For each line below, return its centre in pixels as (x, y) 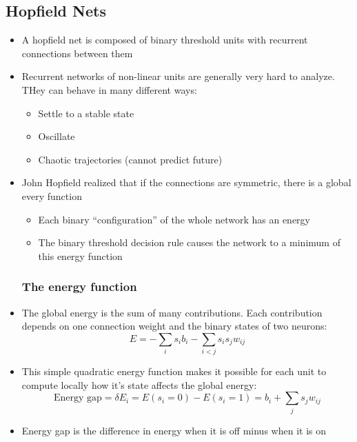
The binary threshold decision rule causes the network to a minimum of (189, 242)
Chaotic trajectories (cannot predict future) (130, 159)
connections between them (77, 53)
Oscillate (57, 136)
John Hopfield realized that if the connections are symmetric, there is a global (186, 182)
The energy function (79, 287)
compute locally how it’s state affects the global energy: (139, 384)
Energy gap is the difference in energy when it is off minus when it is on (174, 430)
